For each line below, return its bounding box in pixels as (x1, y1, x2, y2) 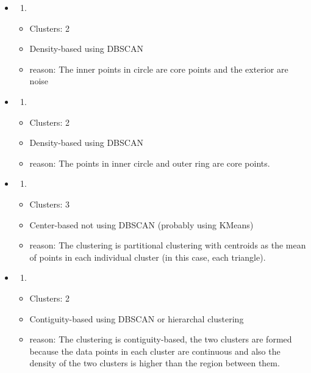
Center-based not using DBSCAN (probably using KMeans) (29, 218, 254, 231)
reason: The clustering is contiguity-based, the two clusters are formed (29, 333, 292, 346)
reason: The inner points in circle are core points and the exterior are (29, 62, 288, 75)
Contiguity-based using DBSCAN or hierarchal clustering (29, 312, 244, 325)
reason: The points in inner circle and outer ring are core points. (29, 156, 270, 169)
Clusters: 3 (29, 197, 70, 210)
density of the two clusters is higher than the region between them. (29, 357, 280, 369)
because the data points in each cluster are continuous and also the (29, 344, 281, 357)
